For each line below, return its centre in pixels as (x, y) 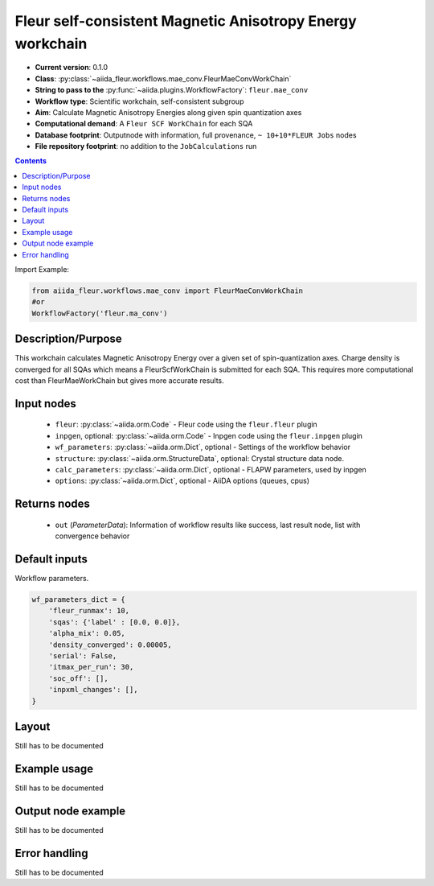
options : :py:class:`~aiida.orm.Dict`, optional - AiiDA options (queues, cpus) (182, 481)
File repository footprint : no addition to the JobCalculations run (146, 146)
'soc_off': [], (78, 678)
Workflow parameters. (52, 579)
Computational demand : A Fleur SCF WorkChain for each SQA (144, 124)
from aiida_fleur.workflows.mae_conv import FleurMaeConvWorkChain (168, 291)
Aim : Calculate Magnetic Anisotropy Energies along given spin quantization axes (168, 112)
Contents (31, 161)
